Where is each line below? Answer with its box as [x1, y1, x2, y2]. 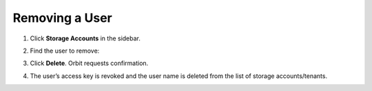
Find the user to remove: [30, 47, 100, 55]
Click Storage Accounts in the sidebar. [30, 34, 141, 42]
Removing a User [12, 10, 113, 25]
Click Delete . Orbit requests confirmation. [30, 59, 149, 68]
